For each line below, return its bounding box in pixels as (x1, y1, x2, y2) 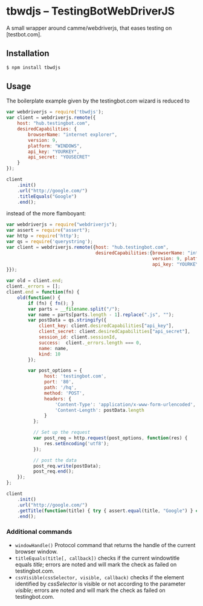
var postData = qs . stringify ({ (28, 317, 107, 323)
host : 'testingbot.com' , (44, 373, 107, 380)
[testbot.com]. (6, 30, 42, 38)
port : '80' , (44, 379, 74, 385)
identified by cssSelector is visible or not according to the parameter (14, 580, 186, 587)
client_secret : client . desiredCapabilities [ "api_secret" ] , (38, 329, 190, 335)
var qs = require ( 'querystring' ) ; (6, 238, 94, 245)
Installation (6, 49, 50, 59)
